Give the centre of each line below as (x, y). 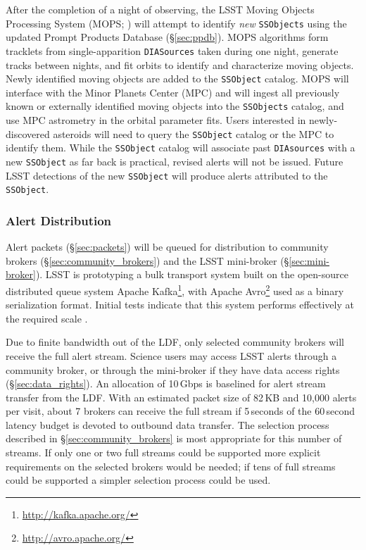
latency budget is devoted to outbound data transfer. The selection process (168, 424)
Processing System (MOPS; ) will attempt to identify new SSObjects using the (176, 23)
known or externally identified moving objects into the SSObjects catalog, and (175, 106)
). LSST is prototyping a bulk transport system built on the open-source (192, 274)
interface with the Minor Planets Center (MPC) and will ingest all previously (173, 92)
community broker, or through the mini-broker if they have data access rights (173, 369)
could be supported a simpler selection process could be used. (138, 480)
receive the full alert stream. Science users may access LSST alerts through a (171, 355)
